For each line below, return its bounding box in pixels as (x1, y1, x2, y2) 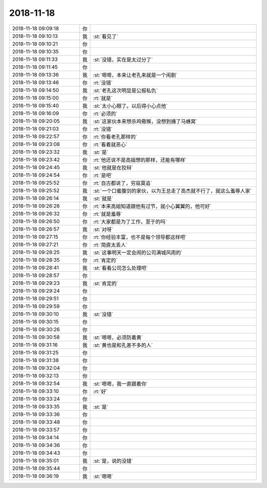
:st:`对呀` (93, 226, 114, 233)
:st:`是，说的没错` (93, 457, 133, 464)
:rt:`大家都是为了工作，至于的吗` (93, 218, 168, 225)
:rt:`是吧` (93, 172, 113, 179)
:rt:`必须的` (93, 110, 118, 117)
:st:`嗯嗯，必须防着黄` (93, 334, 143, 341)
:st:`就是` (93, 195, 114, 202)
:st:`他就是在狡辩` (93, 164, 133, 171)
